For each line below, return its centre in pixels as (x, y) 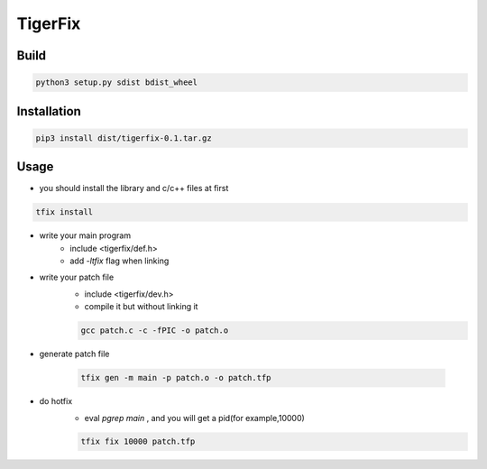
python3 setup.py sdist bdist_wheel (117, 83)
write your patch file (77, 277)
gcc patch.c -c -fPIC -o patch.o (155, 331)
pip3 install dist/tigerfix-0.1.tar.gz (124, 138)
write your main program (85, 235)
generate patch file (74, 354)
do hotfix (56, 401)
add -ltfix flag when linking (119, 261)
